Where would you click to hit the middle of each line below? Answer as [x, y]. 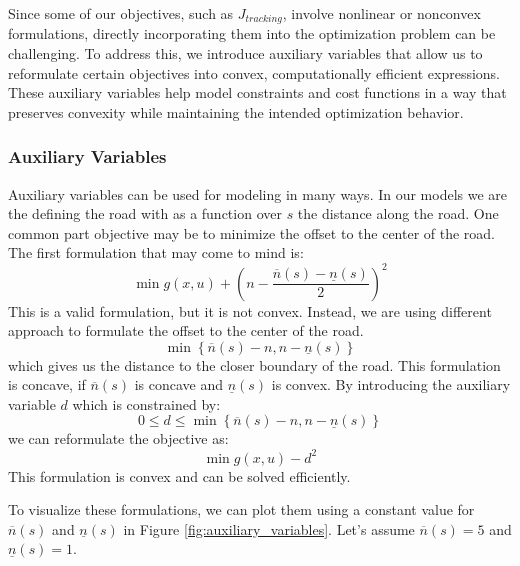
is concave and [178, 384]
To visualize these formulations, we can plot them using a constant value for [241, 509]
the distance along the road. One [398, 213]
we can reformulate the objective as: [118, 438]
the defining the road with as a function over [145, 213]
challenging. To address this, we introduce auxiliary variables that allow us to [245, 53]
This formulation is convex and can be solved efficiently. [179, 475]
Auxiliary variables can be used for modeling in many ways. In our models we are [258, 193]
